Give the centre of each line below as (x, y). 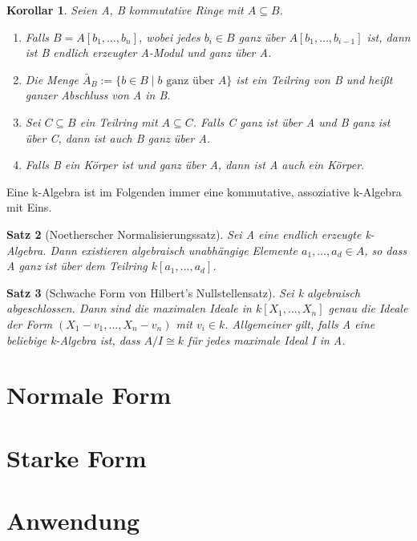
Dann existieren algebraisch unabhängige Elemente (174, 250)
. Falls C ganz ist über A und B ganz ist (291, 121)
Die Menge (52, 79)
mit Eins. (29, 207)
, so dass (386, 250)
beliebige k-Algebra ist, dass (73, 339)
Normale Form (89, 395)
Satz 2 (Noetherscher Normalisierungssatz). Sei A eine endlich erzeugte (184, 234)
